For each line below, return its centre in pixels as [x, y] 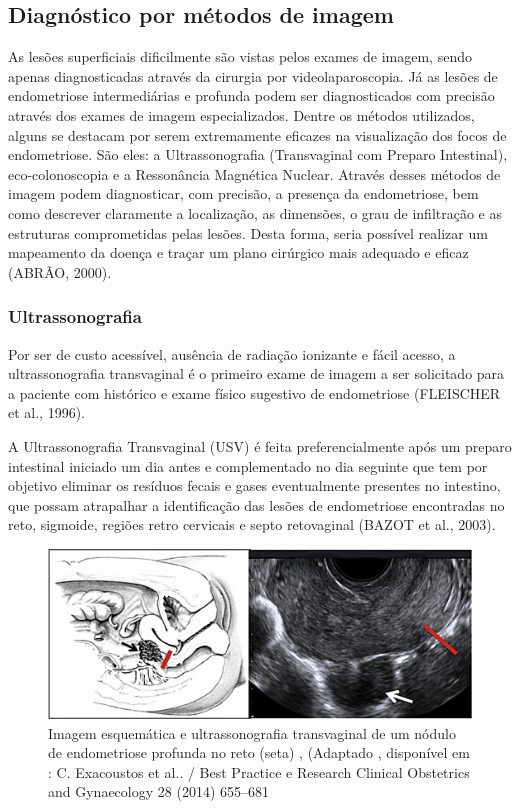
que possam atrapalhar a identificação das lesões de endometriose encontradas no [256, 504]
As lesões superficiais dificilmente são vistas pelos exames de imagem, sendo [240, 56]
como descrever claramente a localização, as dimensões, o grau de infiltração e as [255, 212]
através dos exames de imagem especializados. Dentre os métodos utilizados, [241, 114]
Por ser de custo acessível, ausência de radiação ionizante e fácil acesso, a [232, 353]
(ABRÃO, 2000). [60, 271]
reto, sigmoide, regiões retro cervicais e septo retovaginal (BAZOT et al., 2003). [252, 524]
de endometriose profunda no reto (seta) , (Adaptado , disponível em [259, 752]
